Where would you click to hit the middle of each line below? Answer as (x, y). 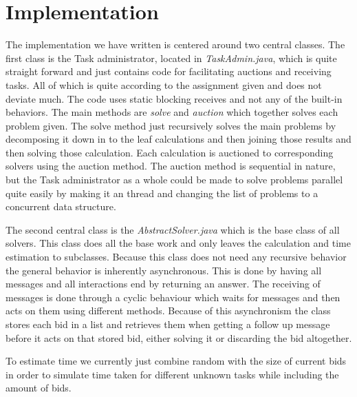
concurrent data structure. (61, 206)
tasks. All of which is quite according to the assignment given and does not (164, 84)
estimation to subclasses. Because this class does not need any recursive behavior (176, 257)
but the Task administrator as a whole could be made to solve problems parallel (174, 180)
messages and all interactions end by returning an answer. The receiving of (163, 284)
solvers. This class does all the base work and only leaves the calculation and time (178, 243)
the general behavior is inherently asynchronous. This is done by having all (164, 270)
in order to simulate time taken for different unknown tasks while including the (172, 374)
